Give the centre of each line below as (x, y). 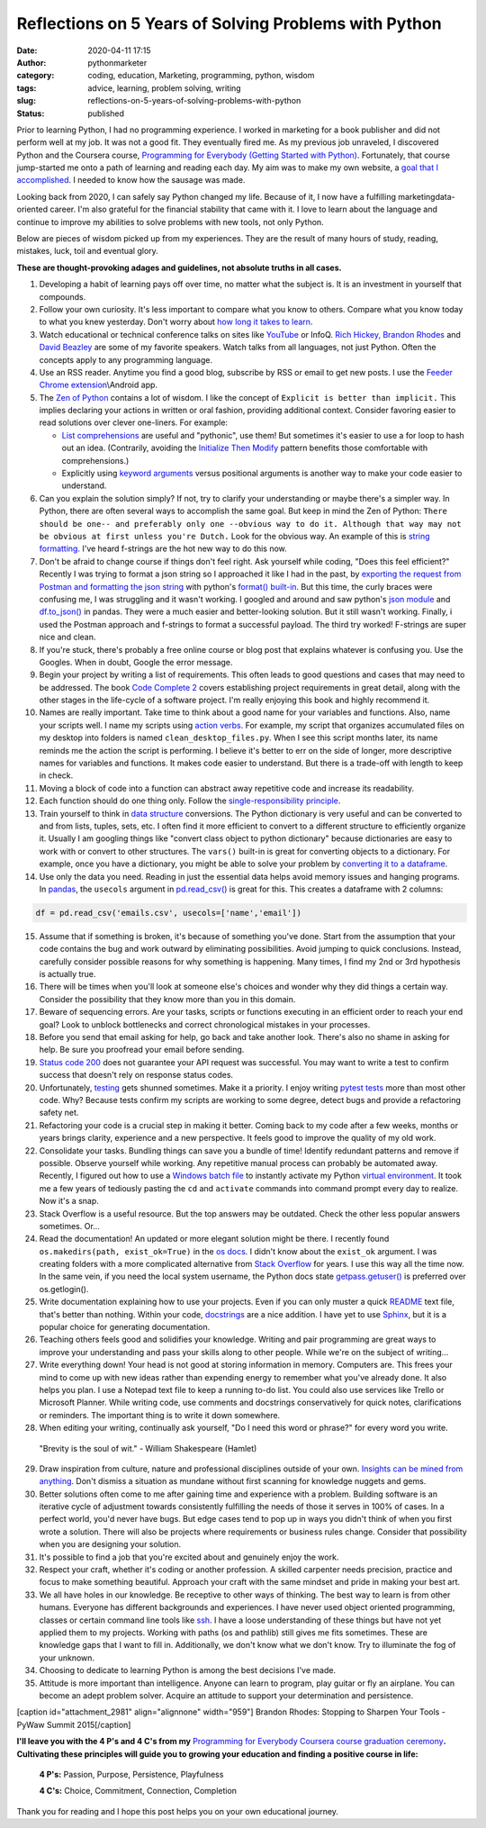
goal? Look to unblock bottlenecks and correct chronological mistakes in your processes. (205, 1024)
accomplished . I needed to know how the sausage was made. (131, 180)
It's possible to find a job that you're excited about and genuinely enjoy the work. (189, 1557)
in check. (56, 775)
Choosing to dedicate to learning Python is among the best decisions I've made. (188, 1670)
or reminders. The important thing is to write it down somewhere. (160, 1415)
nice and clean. (67, 637)
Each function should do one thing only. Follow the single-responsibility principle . (190, 801)
